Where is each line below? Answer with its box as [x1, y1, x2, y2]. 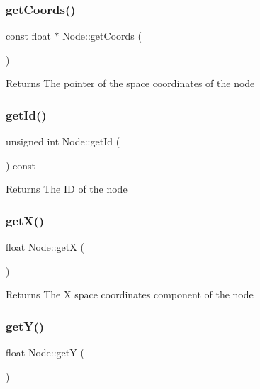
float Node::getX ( [6, 239, 84, 254]
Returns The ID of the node [6, 181, 128, 196]
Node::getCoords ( [62, 28, 142, 43]
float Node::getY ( [6, 345, 84, 360]
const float [6, 28, 51, 43]
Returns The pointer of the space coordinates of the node [6, 76, 255, 91]
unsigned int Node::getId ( [6, 134, 120, 149]
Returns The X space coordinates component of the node [6, 287, 254, 302]
